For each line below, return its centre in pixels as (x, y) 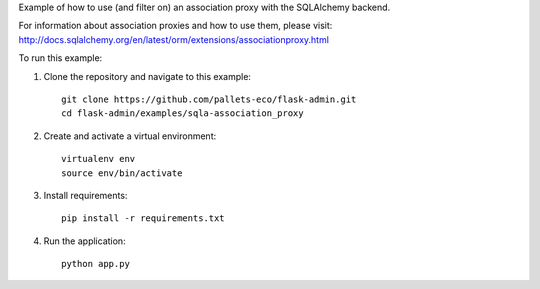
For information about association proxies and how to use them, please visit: (175, 26)
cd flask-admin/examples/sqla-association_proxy (182, 113)
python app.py (95, 264)
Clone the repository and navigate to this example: (147, 76)
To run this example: (60, 58)
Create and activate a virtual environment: (130, 136)
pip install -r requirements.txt (143, 218)
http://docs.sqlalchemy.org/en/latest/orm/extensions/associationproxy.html (174, 39)
